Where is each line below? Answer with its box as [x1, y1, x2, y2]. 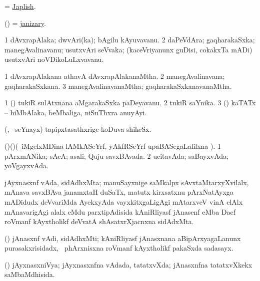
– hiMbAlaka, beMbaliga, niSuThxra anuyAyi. [4, 107, 147, 117]
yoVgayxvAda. [4, 160, 48, 171]
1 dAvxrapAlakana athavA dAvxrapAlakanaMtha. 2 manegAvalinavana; [4, 70, 225, 81]
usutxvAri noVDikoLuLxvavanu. [4, 54, 104, 64]
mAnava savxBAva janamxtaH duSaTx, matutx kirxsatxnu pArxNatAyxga [4, 187, 233, 197]
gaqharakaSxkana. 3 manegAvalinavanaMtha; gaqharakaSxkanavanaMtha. [4, 80, 232, 91]
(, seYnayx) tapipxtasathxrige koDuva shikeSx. [4, 124, 151, 134]
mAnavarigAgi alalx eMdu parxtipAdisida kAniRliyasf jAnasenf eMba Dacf [4, 206, 235, 217]
